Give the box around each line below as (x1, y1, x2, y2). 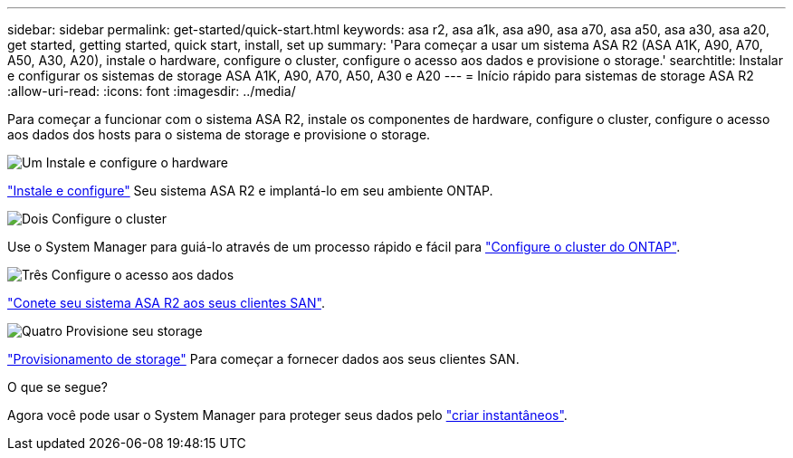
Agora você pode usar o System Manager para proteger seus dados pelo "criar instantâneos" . (7, 407, 568, 423)
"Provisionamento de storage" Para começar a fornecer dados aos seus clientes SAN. (7, 351, 520, 367)
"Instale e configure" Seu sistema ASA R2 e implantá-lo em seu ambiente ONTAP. (7, 183, 493, 198)
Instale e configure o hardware (45, 155, 228, 170)
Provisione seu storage (65, 323, 203, 339)
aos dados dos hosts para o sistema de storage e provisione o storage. (7, 127, 431, 142)
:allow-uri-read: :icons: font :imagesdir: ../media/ (7, 83, 296, 99)
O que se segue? (7, 379, 108, 395)
